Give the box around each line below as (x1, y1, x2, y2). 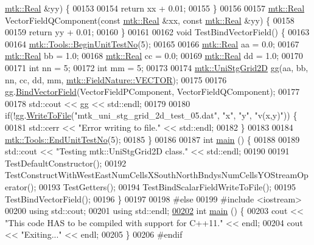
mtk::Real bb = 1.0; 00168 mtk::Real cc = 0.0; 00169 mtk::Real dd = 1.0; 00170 (5, 49, 303, 62)
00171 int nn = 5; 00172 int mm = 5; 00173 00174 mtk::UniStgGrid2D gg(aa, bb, (5, 61, 309, 74)
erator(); (5, 180, 37, 193)
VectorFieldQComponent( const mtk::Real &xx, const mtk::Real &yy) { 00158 (5, 13, 295, 26)
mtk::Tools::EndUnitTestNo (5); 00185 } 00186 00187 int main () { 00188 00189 (5, 133, 300, 145)
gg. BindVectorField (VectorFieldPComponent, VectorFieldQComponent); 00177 (5, 85, 300, 98)
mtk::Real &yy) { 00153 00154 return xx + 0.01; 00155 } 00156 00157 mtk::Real (5, 2, 305, 14)
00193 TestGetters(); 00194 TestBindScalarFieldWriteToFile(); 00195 (39, 180, 296, 193)
